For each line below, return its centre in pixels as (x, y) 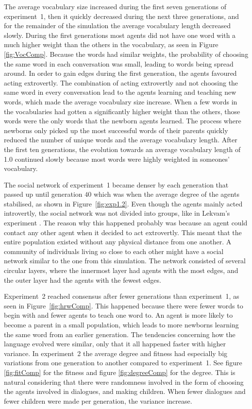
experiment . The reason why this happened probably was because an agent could (126, 223)
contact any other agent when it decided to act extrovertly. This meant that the (123, 232)
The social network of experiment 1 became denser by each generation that (116, 184)
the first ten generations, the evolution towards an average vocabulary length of (122, 149)
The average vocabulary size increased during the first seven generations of (115, 6)
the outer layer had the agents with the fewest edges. (83, 280)
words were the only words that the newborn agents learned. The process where (123, 121)
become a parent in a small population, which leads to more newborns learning (121, 324)
